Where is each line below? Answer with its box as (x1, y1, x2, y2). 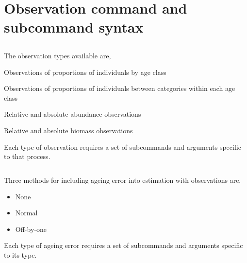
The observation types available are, (4, 50, 111, 60)
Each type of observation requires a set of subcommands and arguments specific (4, 141, 241, 152)
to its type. (4, 250, 37, 260)
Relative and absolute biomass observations (4, 125, 133, 135)
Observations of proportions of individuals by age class (4, 67, 166, 77)
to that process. (4, 151, 50, 161)
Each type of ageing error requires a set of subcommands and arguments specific (4, 240, 243, 250)
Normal (15, 208, 38, 218)
